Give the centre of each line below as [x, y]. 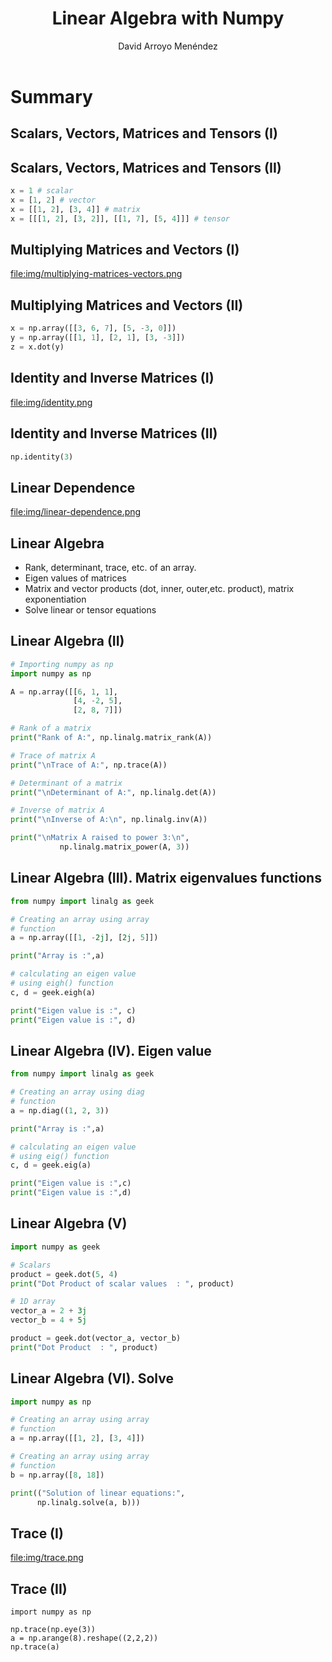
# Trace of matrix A [53, 755]
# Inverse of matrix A [57, 810]
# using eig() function [60, 1156]
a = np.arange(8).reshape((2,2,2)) [84, 1638]
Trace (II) [39, 1588]
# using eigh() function [62, 983]
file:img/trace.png [47, 1558]
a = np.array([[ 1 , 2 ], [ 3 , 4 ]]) [77, 1438]
